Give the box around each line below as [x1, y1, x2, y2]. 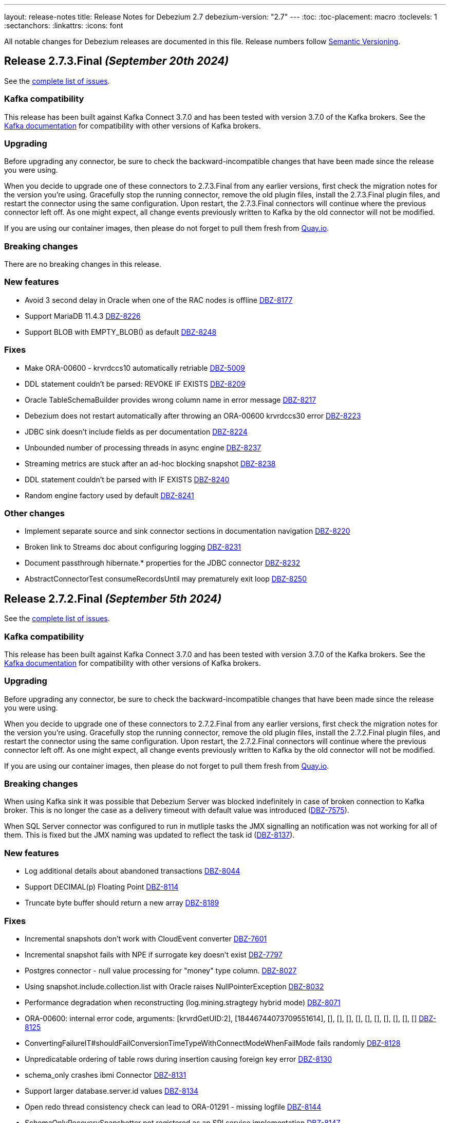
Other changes [4, 508, 65, 518]
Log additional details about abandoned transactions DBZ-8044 [25, 866, 240, 876]
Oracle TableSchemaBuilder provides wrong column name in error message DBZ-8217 [25, 395, 316, 404]
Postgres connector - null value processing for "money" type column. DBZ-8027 [25, 966, 297, 975]
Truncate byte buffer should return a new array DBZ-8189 [25, 898, 219, 908]
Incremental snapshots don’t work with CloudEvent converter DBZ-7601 [25, 934, 267, 943]
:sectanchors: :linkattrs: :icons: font [4, 21, 123, 30]
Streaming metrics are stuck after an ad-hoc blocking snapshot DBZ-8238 [25, 459, 276, 468]
